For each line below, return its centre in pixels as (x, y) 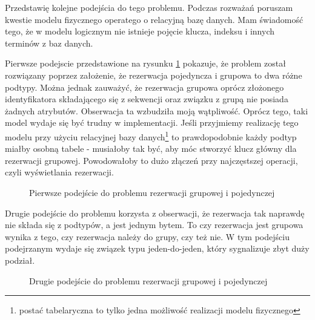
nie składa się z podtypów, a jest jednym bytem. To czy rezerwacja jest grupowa (154, 225)
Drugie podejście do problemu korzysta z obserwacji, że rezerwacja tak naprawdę (155, 213)
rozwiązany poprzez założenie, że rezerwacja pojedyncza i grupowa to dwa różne (154, 75)
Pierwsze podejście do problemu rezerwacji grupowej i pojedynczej (152, 192)
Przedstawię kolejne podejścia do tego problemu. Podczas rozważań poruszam (149, 7)
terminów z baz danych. (49, 43)
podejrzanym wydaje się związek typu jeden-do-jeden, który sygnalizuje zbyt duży (157, 248)
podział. (20, 260)
